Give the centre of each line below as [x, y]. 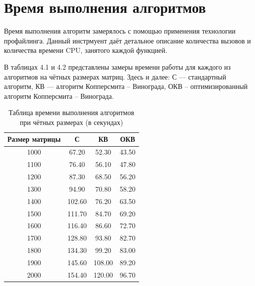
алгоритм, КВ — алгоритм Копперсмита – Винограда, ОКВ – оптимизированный [126, 86]
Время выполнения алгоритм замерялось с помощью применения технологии [120, 31]
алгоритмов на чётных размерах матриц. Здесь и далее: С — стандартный [115, 76]
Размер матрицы [34, 139]
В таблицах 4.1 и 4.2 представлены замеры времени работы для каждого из [117, 66]
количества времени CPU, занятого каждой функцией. [86, 50]
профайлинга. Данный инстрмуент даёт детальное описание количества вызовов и [127, 40]
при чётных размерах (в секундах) [72, 122]
